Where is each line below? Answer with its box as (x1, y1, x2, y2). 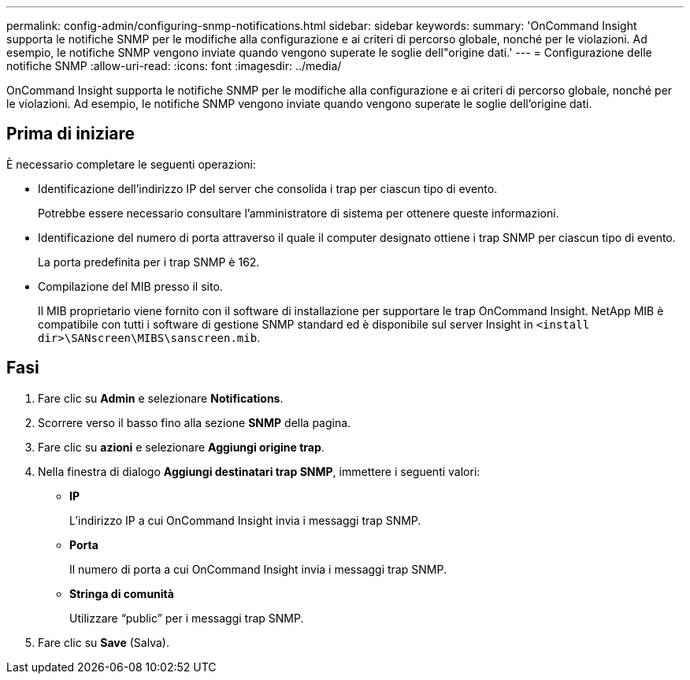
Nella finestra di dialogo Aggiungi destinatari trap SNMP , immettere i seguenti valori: (38, 464, 480, 478)
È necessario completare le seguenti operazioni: (6, 157, 256, 171)
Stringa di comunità (69, 586, 174, 600)
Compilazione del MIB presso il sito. (38, 279, 223, 293)
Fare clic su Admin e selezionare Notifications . (38, 391, 284, 405)
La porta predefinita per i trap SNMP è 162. (38, 255, 260, 269)
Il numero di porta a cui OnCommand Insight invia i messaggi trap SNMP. (69, 562, 447, 576)
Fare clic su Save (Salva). (38, 635, 169, 649)
